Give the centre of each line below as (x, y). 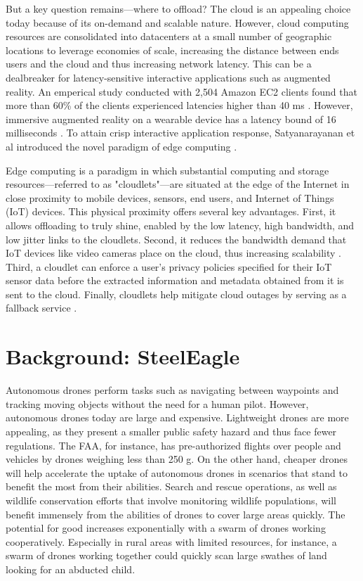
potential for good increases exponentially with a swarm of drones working (166, 528)
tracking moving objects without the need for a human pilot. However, (157, 403)
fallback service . (41, 308)
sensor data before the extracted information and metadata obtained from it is (175, 280)
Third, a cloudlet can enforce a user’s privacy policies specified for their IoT (169, 266)
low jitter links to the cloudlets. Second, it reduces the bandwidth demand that (176, 239)
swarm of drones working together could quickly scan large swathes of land (166, 555)
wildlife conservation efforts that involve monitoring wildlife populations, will (171, 500)
